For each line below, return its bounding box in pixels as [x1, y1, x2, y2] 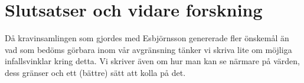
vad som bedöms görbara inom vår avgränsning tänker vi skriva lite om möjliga [5, 43, 292, 55]
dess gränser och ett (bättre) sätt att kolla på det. [5, 66, 186, 78]
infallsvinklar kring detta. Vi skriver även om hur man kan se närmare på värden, [5, 55, 300, 67]
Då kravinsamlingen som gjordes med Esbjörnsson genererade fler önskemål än [5, 32, 289, 44]
